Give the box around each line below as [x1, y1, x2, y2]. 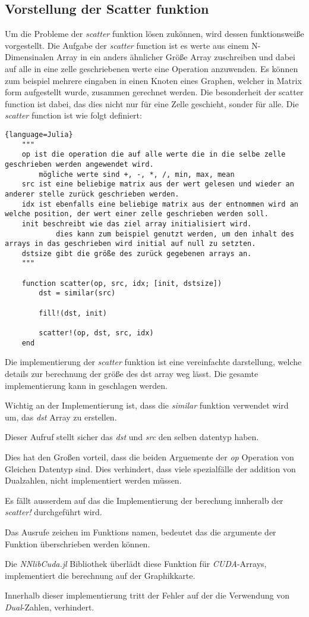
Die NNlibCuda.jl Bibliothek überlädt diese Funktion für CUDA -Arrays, [5, 557, 267, 570]
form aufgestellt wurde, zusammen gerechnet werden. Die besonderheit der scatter [5, 86, 304, 98]
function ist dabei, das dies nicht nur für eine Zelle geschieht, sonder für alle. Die [5, 97, 299, 110]
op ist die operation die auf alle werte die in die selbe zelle [21, 150, 286, 159]
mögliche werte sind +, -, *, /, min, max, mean [39, 170, 235, 179]
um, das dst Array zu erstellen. [5, 410, 117, 423]
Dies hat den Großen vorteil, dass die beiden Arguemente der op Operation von [5, 450, 294, 463]
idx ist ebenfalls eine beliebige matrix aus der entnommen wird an [21, 200, 298, 208]
